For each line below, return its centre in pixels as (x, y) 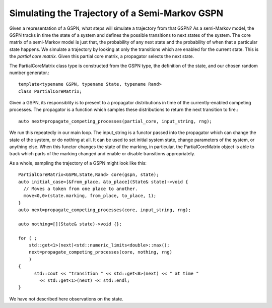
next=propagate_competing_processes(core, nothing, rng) (100, 252)
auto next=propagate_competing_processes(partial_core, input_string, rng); (115, 121)
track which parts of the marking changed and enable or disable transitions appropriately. (102, 154)
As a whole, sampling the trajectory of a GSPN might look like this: (78, 163)
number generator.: (29, 73)
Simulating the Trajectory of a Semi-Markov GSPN (116, 13)
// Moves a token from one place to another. (81, 189)
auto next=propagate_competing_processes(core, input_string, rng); (105, 210)
